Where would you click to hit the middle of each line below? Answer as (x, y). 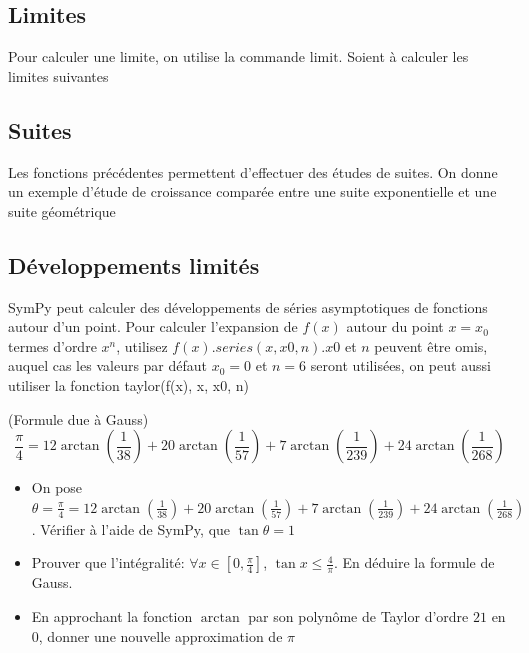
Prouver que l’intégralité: (108, 562)
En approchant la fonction (112, 615)
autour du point (395, 326)
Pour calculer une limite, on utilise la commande (157, 56)
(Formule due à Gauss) (78, 418)
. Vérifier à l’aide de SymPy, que (131, 528)
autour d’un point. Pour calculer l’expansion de (153, 326)
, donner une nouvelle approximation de (160, 635)
